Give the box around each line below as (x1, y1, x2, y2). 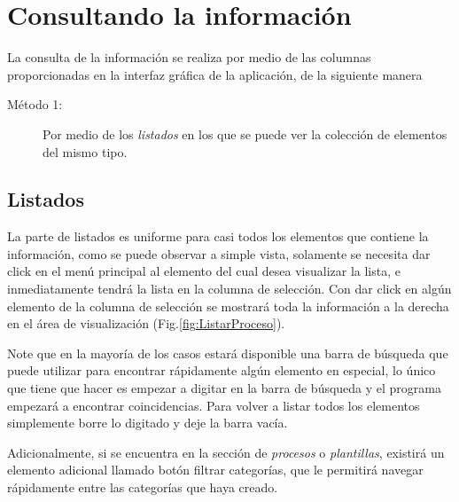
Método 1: (7, 95, 63, 114)
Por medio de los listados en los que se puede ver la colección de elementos (43, 124, 447, 143)
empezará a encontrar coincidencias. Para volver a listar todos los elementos (7, 396, 420, 414)
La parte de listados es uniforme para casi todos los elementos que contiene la (7, 227, 429, 246)
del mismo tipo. (43, 142, 128, 161)
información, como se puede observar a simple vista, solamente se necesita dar (7, 244, 431, 263)
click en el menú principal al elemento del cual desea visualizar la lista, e (7, 262, 401, 280)
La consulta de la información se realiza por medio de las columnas (7, 48, 371, 67)
